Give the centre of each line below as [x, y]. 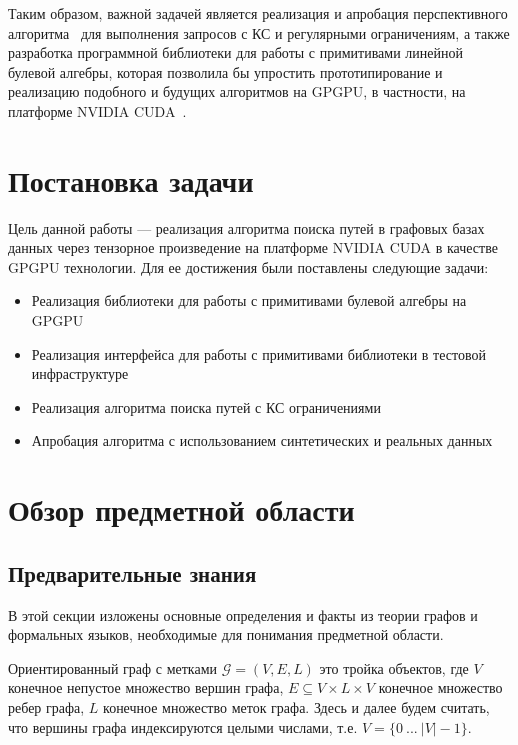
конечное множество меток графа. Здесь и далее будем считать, [296, 706]
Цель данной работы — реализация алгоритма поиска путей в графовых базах [246, 227]
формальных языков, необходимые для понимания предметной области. [226, 634]
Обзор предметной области [181, 509]
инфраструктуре [80, 373]
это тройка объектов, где [394, 667]
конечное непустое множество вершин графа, [146, 687]
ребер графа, [46, 706]
